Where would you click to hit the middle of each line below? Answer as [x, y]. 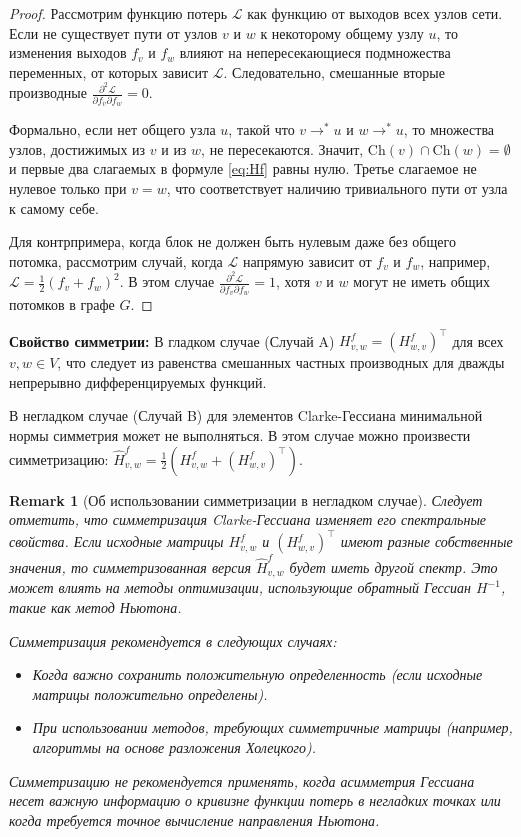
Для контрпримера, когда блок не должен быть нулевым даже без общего [232, 241]
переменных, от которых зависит [109, 71]
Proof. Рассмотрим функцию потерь [118, 13]
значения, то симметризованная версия [130, 567]
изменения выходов [68, 52]
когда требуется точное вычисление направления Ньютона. [194, 819]
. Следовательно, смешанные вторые [334, 71]
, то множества [449, 129]
